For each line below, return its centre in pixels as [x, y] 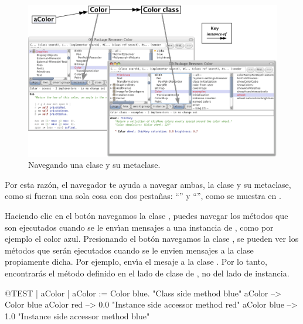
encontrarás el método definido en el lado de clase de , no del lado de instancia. [147, 273]
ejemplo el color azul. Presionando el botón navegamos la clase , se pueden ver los [152, 239]
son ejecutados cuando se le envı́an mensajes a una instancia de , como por [139, 227]
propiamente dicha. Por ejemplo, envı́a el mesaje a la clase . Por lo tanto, [136, 261]
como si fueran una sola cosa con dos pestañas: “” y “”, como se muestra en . [143, 196]
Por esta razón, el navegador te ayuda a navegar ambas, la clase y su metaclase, [148, 184]
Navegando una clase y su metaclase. [94, 165]
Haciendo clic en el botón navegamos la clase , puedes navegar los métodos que [147, 215]
